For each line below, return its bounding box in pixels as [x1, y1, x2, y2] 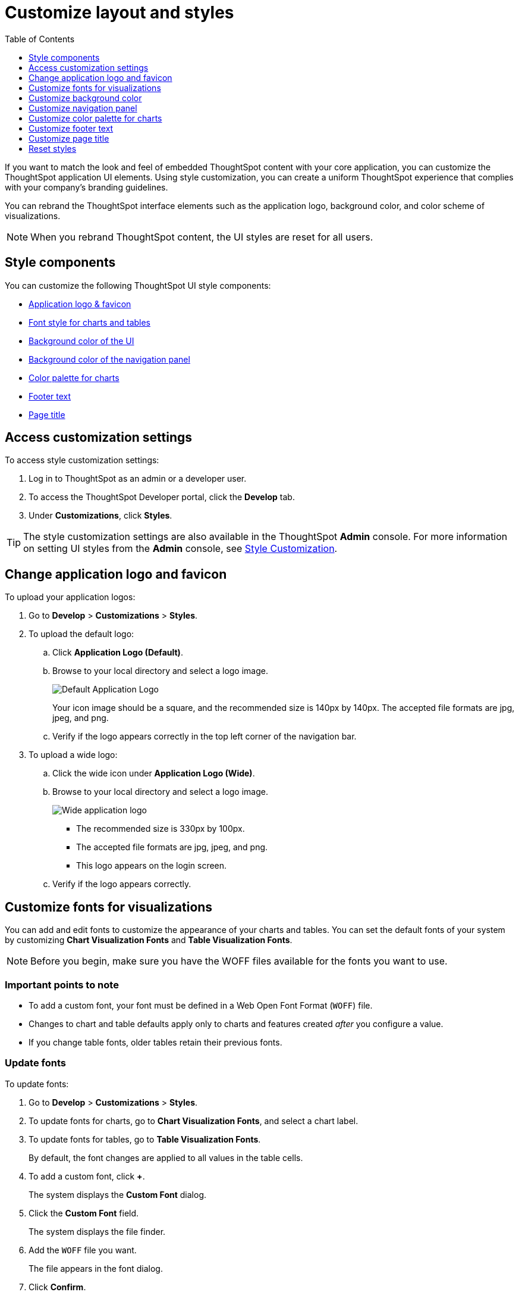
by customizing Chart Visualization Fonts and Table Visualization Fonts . [5, 935, 292, 945]
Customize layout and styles [5, 2, 234, 23]
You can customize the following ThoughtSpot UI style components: [5, 280, 271, 291]
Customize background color [29, 92, 142, 103]
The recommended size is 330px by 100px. [76, 823, 245, 834]
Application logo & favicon [29, 298, 131, 309]
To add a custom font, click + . [29, 1171, 145, 1181]
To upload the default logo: [29, 629, 134, 639]
